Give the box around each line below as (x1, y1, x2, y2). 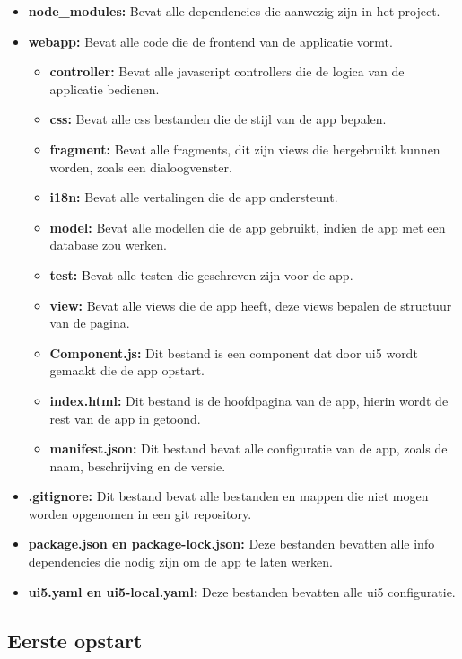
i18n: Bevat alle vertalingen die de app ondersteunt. (49, 188, 338, 206)
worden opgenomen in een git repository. (28, 504, 252, 523)
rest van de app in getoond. (49, 409, 201, 427)
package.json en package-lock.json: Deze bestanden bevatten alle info (28, 534, 435, 553)
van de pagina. (49, 313, 130, 332)
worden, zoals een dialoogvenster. (49, 157, 232, 176)
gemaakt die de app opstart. (49, 361, 205, 380)
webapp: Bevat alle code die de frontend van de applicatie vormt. (28, 31, 393, 50)
